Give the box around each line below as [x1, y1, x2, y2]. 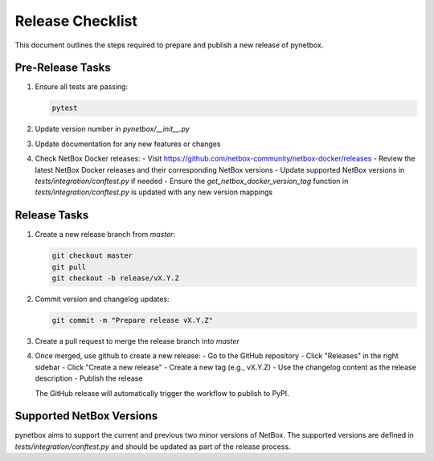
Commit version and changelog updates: [35, 294, 170, 304]
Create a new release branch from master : [35, 230, 176, 239]
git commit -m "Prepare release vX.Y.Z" [51, 316, 213, 325]
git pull [51, 262, 87, 271]
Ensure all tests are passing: [35, 82, 129, 92]
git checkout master [51, 251, 133, 260]
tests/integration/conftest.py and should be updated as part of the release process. [14, 442, 291, 451]
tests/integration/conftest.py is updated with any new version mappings [35, 187, 273, 197]
